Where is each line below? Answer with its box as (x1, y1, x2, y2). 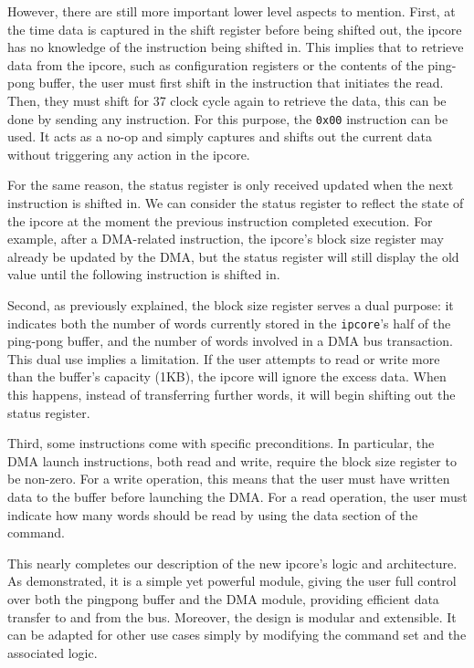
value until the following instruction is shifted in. (7, 265, 280, 284)
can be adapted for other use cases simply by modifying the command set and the (7, 625, 467, 644)
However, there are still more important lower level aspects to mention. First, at (7, 2, 456, 20)
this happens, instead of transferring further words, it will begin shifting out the (7, 385, 456, 403)
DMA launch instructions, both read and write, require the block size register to (7, 451, 457, 470)
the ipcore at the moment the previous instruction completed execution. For (7, 211, 433, 230)
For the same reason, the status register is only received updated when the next (7, 175, 454, 194)
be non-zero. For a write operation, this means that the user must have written (7, 469, 450, 488)
